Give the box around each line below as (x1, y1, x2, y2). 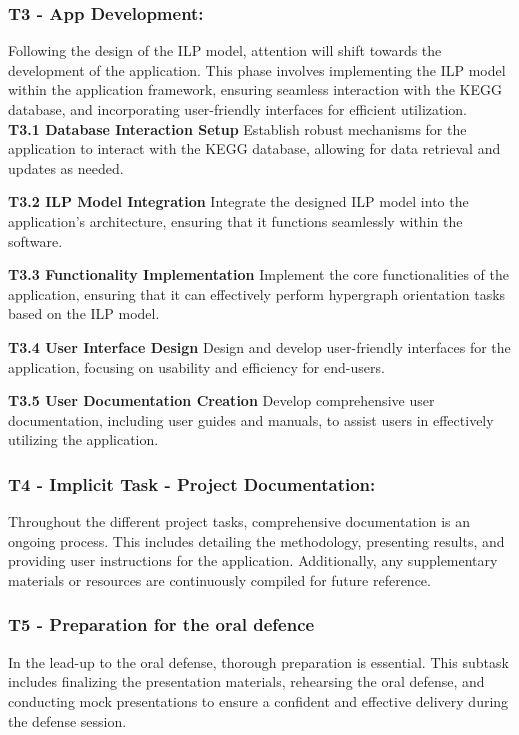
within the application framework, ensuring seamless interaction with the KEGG (8, 79, 502, 100)
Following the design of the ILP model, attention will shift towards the (8, 40, 442, 61)
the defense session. (8, 710, 127, 731)
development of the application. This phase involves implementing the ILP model (8, 59, 506, 80)
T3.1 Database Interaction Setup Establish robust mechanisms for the (8, 118, 467, 139)
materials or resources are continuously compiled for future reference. (8, 569, 431, 590)
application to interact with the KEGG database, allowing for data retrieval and (8, 138, 501, 159)
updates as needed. (8, 157, 124, 178)
